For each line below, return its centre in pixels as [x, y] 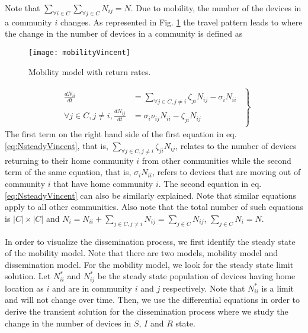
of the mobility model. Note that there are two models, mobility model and [141, 253]
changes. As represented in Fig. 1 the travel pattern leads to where [181, 22]
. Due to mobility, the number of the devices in [216, 8]
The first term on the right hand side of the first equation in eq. [121, 134]
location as [24, 288]
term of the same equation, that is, [68, 172]
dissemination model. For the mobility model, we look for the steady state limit [149, 264]
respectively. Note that [204, 288]
